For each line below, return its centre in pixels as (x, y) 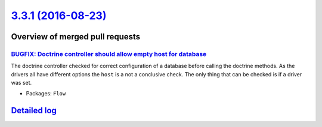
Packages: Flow (46, 94)
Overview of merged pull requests (76, 37)
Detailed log (34, 111)
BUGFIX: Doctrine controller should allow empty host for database (109, 54)
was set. (21, 83)
